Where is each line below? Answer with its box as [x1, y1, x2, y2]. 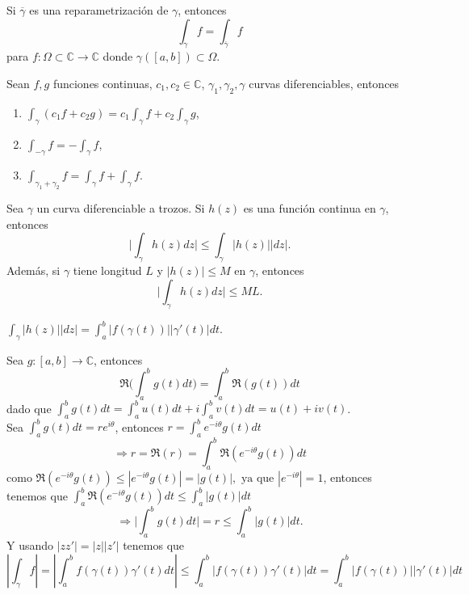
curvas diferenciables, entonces [249, 74, 400, 91]
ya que [241, 472, 274, 484]
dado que [6, 399, 52, 416]
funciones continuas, [52, 74, 153, 91]
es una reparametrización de [29, 2, 169, 18]
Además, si [6, 262, 61, 279]
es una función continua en [243, 200, 376, 217]
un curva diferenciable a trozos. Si [36, 200, 205, 217]
